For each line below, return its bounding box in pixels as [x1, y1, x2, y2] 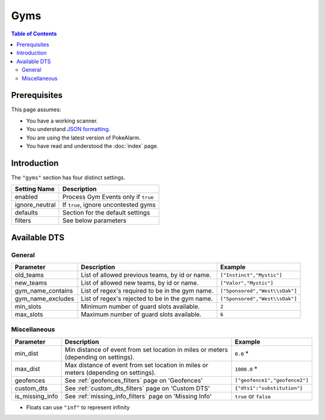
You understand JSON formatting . [26, 126, 111, 133]
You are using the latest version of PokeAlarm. [26, 134, 141, 141]
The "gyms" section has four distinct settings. [11, 174, 126, 181]
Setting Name [14, 185, 55, 193]
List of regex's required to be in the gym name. [81, 287, 214, 295]
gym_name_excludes [14, 294, 75, 303]
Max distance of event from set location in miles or [64, 361, 209, 369]
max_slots [14, 310, 43, 318]
